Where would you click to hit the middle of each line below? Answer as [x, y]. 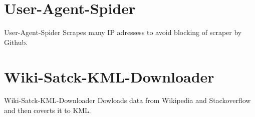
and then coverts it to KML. [48, 110]
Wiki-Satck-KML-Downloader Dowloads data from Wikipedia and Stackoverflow [127, 100]
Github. [16, 42]
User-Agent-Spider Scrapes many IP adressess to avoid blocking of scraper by [123, 32]
